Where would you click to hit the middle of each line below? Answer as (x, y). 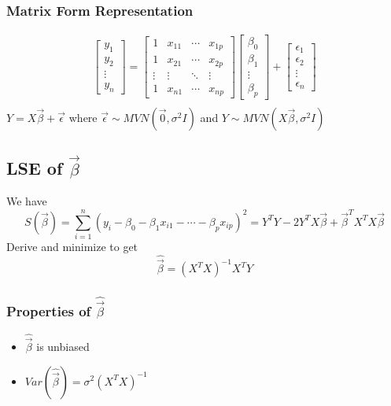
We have (27, 201)
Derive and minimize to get (72, 247)
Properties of (49, 311)
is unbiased (63, 346)
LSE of (35, 168)
